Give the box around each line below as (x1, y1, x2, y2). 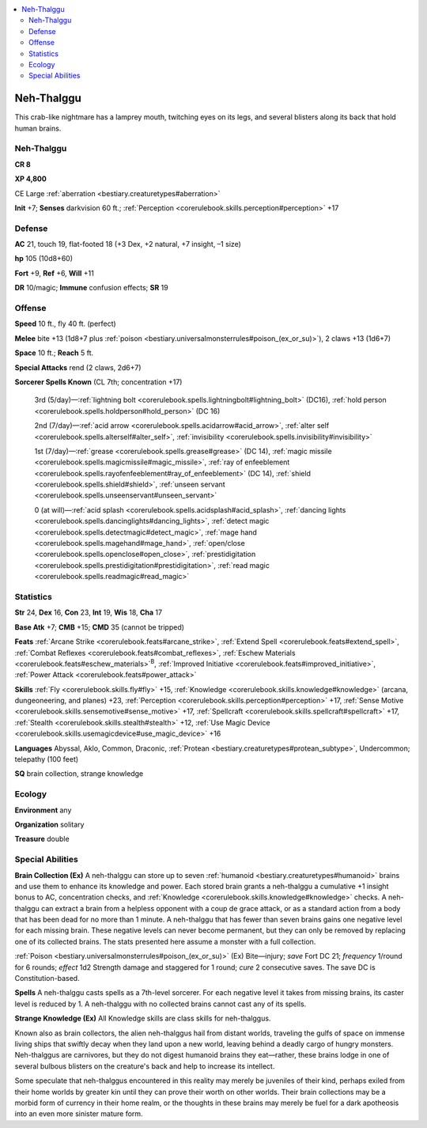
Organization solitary (14, 820, 85, 829)
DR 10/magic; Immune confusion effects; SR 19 (14, 283, 169, 293)
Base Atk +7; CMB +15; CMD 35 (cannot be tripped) (14, 622, 185, 632)
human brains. (14, 123, 62, 133)
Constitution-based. (14, 974, 80, 983)
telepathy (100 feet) (14, 755, 79, 764)
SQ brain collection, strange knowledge (14, 769, 144, 778)
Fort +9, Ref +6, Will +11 (14, 268, 94, 278)
